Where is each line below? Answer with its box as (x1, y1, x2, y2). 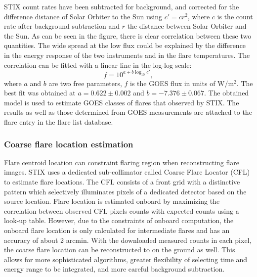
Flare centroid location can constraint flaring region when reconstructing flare (4, 157, 239, 167)
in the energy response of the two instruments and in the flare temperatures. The (4, 49, 250, 60)
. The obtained (204, 88, 249, 98)
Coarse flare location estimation (4, 138, 133, 150)
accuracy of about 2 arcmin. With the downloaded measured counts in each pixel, (4, 234, 252, 245)
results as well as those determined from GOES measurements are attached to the (4, 107, 252, 117)
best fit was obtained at (4, 88, 76, 98)
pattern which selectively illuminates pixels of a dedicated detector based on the (4, 186, 247, 196)
